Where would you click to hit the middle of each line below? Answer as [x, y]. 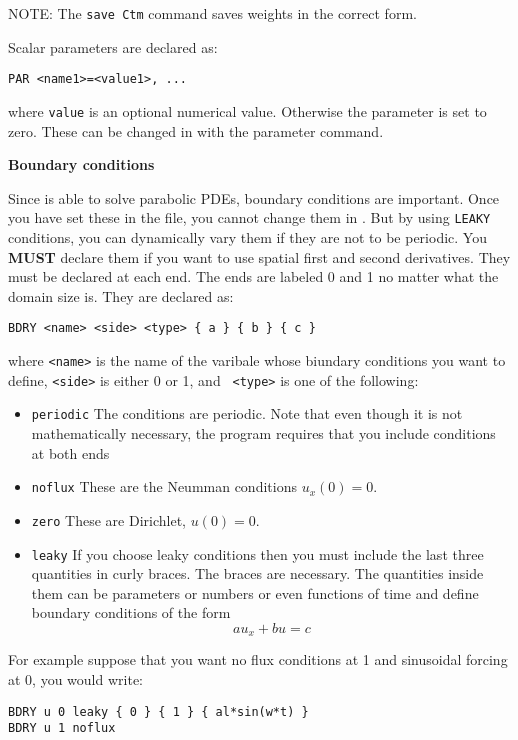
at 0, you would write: [75, 678]
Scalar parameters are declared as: [113, 46]
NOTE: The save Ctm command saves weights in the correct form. [212, 13]
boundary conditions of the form [131, 612]
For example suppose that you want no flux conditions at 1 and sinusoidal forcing [258, 659]
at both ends [70, 452]
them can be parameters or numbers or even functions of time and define [255, 592]
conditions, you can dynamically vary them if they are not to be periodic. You [247, 237]
